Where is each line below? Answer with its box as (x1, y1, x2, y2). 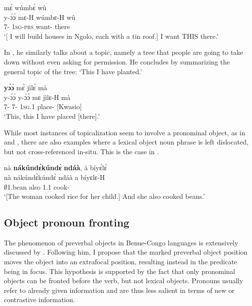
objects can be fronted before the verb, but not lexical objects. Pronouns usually (4, 275, 243, 286)
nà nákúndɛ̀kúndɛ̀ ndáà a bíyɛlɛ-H (4, 172, 105, 182)
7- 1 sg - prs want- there (4, 21, 70, 32)
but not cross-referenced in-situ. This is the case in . (4, 146, 159, 156)
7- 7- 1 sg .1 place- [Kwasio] (4, 101, 82, 112)
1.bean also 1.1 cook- (7, 181, 70, 192)
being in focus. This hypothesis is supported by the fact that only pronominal (4, 266, 235, 276)
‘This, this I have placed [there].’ (4, 111, 100, 121)
